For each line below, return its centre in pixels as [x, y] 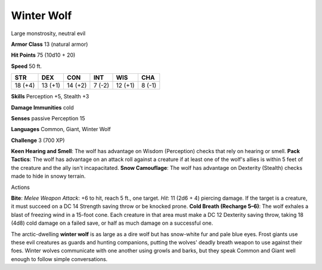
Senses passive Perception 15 [48, 118]
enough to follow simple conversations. [59, 259]
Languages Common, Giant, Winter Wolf [61, 129]
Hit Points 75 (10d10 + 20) [43, 55]
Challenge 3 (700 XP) [38, 140]
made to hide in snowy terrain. [48, 176]
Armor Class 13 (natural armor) [49, 44]
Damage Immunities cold [42, 107]
